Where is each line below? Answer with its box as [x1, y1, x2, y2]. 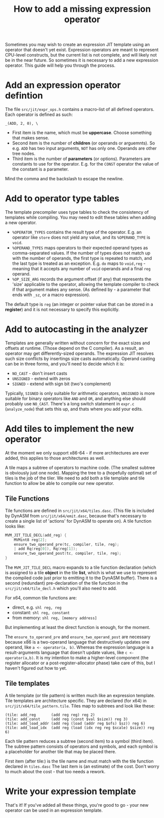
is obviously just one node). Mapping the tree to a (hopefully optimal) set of [5, 470, 157, 476]
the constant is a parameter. [12, 166, 69, 172]
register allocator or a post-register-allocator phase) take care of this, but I [5, 660, 155, 666]
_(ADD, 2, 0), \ [5, 121, 38, 126]
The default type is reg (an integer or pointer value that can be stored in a [5, 301, 153, 308]
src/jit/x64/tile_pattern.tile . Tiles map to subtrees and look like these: [5, 703, 155, 708]
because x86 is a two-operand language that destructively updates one [5, 639, 150, 645]
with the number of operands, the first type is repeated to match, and [12, 255, 152, 261]
